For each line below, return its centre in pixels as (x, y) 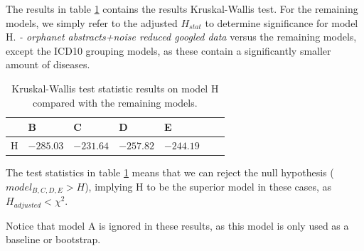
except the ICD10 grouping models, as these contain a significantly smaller (168, 50)
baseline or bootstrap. (53, 239)
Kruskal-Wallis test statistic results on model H (115, 88)
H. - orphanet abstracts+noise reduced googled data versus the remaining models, (181, 37)
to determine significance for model (282, 22)
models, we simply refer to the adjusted (92, 22)
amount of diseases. (48, 64)
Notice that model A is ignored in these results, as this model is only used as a (177, 225)
